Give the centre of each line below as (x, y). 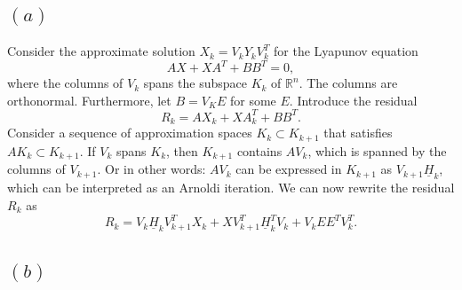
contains (259, 150)
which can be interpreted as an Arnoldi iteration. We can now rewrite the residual (231, 188)
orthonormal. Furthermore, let (89, 100)
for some (253, 100)
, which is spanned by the (377, 150)
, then (182, 150)
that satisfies (358, 133)
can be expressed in (289, 169)
